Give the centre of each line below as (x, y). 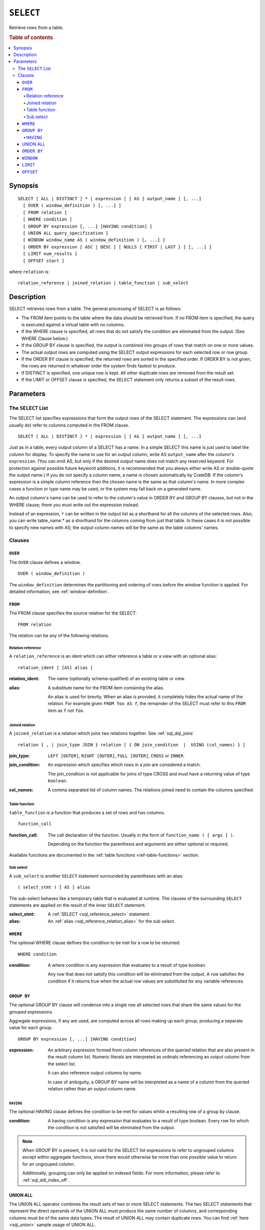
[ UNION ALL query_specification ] (66, 233)
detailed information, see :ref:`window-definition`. (59, 591)
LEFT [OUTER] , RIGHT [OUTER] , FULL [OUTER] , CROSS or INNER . (116, 756)
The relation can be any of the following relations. (59, 636)
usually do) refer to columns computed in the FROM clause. (69, 425)
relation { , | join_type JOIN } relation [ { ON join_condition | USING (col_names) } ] (132, 745)
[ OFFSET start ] (44, 261)
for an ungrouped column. (49, 1164)
